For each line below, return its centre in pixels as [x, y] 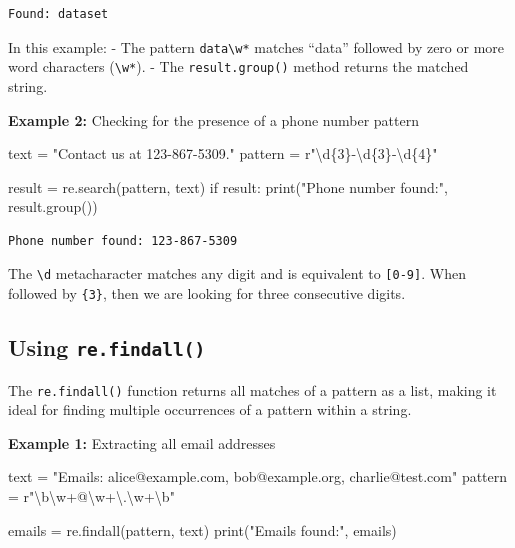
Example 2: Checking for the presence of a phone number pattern [213, 119]
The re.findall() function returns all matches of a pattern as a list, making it [252, 389]
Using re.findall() [107, 347]
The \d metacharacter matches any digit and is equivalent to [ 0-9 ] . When [237, 273]
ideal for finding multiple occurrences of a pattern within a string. [210, 409]
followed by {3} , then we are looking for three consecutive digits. [207, 293]
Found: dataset [58, 14]
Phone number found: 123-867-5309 [123, 240]
